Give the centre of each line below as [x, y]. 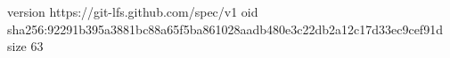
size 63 [25, 46]
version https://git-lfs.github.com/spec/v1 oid [133, 11]
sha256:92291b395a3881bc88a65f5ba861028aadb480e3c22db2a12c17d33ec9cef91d [225, 29]
